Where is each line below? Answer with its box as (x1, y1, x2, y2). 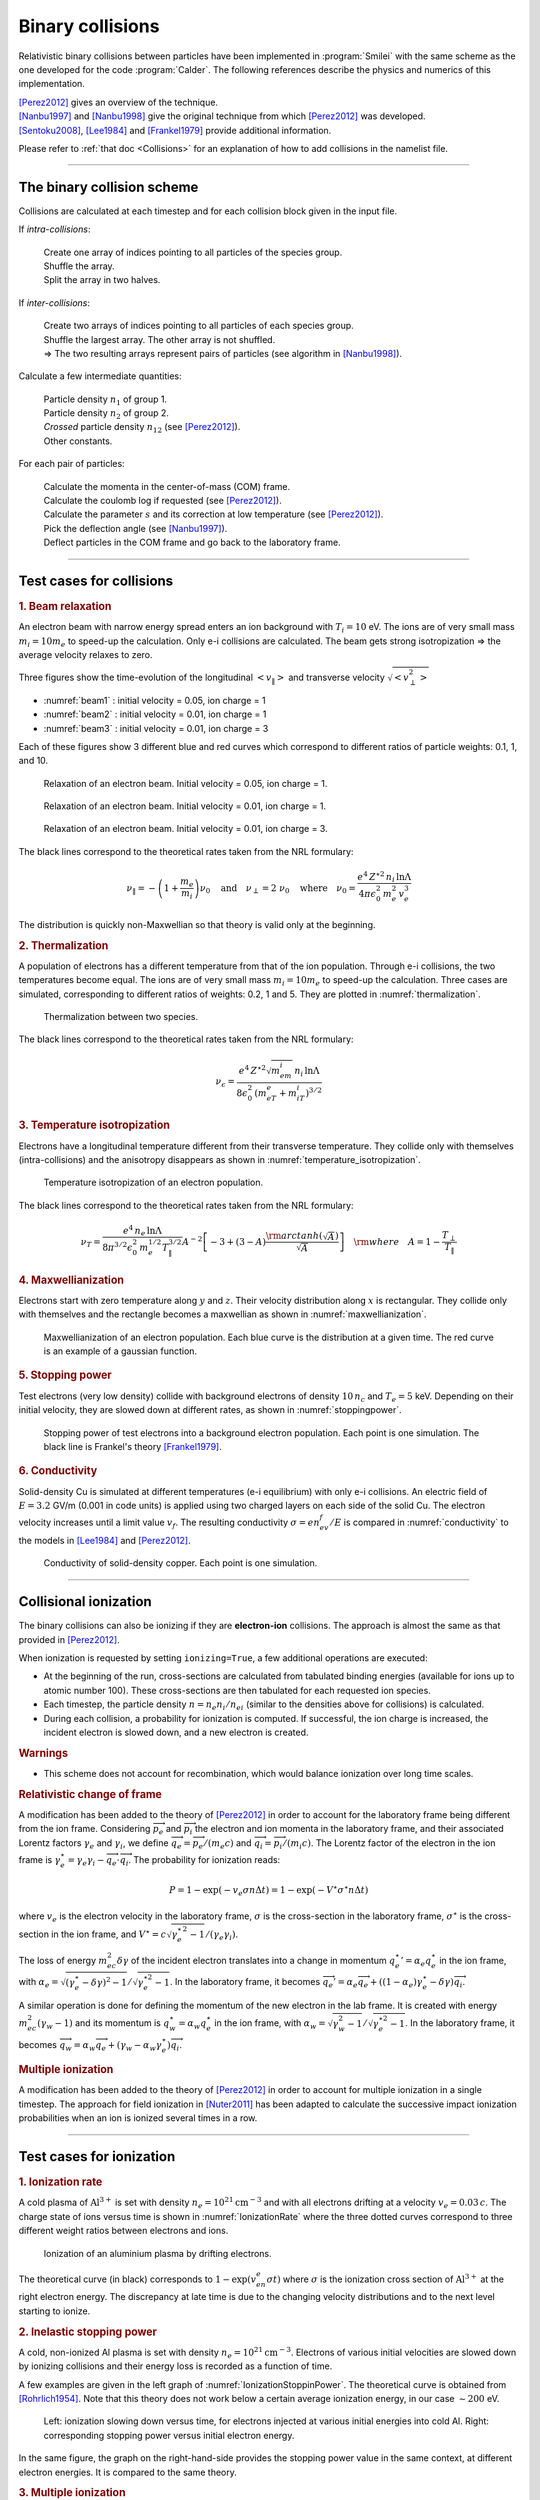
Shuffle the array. (43, 260, 115, 272)
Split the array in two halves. (43, 274, 161, 286)
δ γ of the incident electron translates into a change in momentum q (116, 1954, 396, 1966)
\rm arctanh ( (265, 1230, 324, 1242)
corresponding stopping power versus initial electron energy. (43, 2429, 295, 2441)
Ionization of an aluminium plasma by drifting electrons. (43, 2247, 272, 2259)
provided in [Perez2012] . (18, 1633, 120, 1645)
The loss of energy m (18, 1954, 108, 1966)
